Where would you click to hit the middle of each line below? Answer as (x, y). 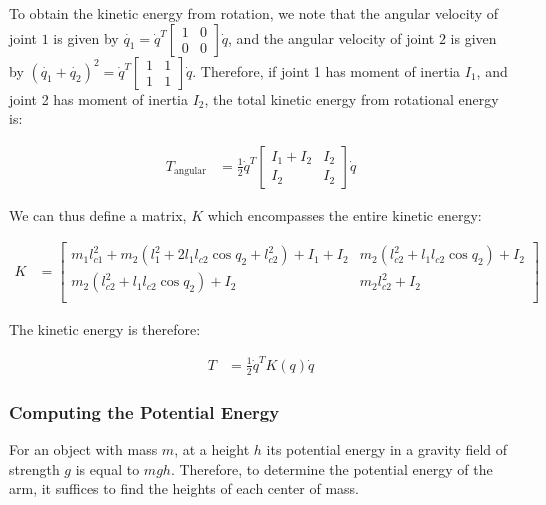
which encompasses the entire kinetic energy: (344, 214)
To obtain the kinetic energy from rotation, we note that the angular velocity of (254, 13)
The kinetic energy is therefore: (105, 328)
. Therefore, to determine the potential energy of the (331, 468)
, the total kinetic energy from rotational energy (351, 98)
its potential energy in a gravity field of (387, 448)
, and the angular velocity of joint (331, 37)
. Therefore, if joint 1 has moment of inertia (326, 70)
